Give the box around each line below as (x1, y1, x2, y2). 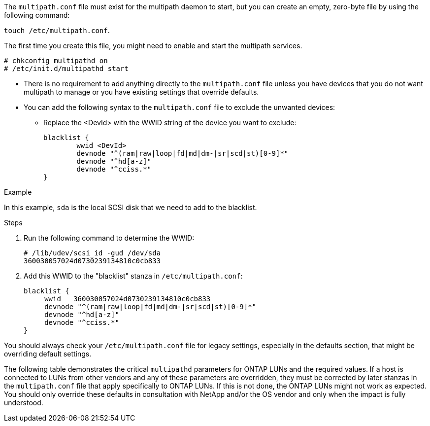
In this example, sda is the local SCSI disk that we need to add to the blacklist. (4, 203, 257, 212)
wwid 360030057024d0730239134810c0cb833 (44, 295, 211, 303)
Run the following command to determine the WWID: (24, 234, 195, 242)
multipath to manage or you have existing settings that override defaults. (24, 88, 259, 96)
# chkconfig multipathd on (4, 57, 108, 65)
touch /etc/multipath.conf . (4, 26, 110, 35)
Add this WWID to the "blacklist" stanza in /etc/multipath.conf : (24, 272, 243, 280)
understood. (4, 398, 43, 407)
